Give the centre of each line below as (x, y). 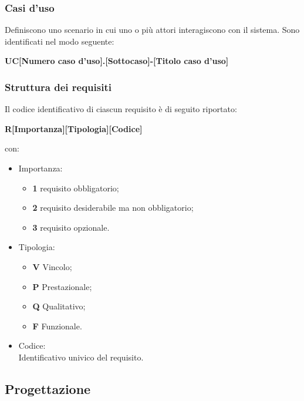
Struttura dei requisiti (58, 87)
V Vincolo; (52, 266)
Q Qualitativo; (59, 306)
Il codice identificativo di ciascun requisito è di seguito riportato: (121, 109)
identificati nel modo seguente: (60, 41)
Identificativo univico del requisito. (81, 357)
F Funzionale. (57, 326)
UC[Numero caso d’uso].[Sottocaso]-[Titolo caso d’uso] (117, 61)
